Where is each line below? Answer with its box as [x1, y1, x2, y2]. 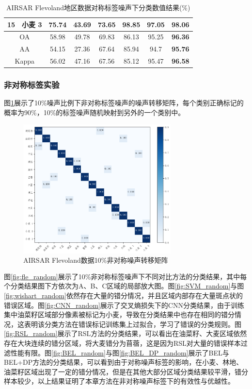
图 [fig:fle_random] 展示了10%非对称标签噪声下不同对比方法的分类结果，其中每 [4, 271, 247, 281]
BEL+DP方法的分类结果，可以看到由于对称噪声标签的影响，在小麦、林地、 [4, 357, 243, 367]
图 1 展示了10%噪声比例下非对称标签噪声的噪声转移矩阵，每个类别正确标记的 [4, 98, 244, 108]
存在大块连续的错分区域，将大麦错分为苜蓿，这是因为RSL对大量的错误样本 [4, 338, 241, 348]
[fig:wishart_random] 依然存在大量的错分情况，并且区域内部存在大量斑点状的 [4, 290, 243, 301]
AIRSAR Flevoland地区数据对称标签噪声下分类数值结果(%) [6, 2, 190, 12]
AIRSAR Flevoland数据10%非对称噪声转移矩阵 [23, 255, 168, 265]
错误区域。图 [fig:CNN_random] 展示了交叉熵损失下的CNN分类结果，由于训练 [4, 300, 244, 310]
